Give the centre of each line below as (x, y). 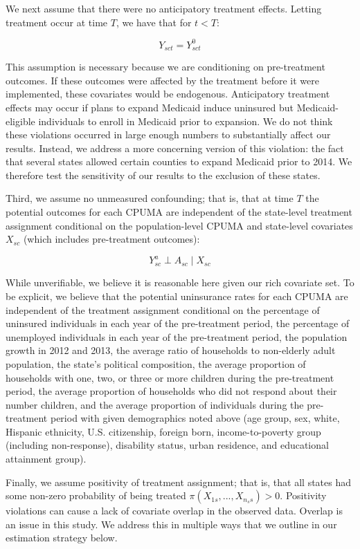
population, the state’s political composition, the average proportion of (156, 363)
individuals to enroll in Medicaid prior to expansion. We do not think (186, 121)
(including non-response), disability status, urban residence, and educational (167, 445)
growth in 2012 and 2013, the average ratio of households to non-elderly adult (171, 350)
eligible (20, 121)
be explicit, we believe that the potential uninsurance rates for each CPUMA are (177, 296)
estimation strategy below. (62, 538)
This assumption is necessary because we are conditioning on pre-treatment (165, 67)
